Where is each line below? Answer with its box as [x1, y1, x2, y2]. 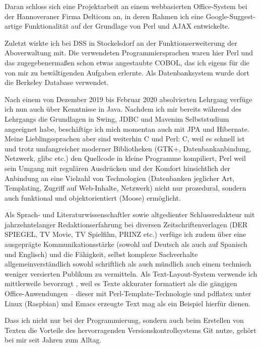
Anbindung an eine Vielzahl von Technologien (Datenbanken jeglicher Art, [5, 172, 235, 183]
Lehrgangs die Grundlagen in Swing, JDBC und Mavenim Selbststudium [5, 113, 229, 124]
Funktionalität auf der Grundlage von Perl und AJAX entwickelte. [24, 21, 230, 31]
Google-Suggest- [206, 11, 255, 21]
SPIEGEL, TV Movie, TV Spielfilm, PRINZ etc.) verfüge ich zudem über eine [5, 229, 246, 239]
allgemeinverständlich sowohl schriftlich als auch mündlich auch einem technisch [5, 258, 251, 269]
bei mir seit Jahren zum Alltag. [5, 334, 102, 345]
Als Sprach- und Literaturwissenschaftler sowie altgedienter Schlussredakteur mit [5, 209, 255, 220]
